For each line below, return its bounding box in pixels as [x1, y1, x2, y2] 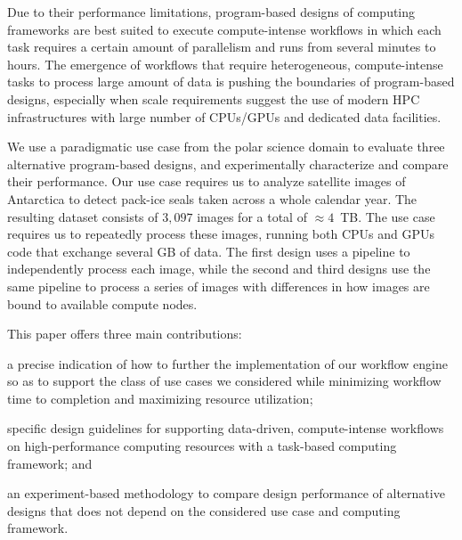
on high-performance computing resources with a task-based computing [7, 437, 397, 455]
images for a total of [197, 207, 307, 225]
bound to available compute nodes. [7, 294, 198, 313]
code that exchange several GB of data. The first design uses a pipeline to [7, 241, 410, 260]
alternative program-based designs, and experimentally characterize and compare [7, 154, 449, 173]
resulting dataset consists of [7, 207, 158, 225]
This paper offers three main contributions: [7, 324, 242, 343]
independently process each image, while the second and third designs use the [7, 259, 431, 278]
